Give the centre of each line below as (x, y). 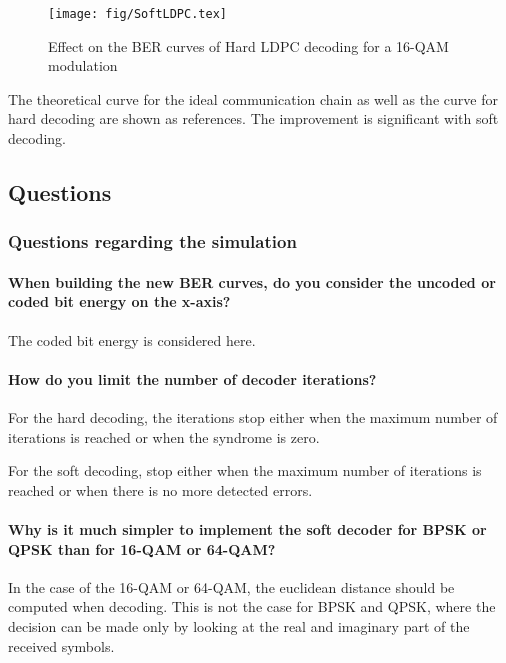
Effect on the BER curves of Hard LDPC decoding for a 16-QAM (248, 45)
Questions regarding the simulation (152, 241)
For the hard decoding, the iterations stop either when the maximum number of (253, 417)
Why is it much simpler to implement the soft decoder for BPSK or (247, 529)
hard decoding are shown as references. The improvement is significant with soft (253, 118)
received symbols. (61, 645)
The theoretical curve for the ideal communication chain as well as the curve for (253, 98)
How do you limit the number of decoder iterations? (192, 378)
